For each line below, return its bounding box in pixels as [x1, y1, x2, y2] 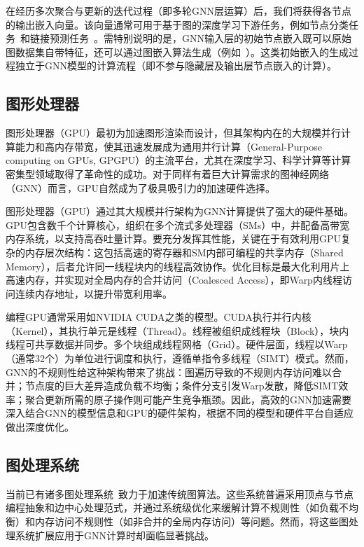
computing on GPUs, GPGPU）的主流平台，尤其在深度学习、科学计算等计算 [6, 153, 351, 167]
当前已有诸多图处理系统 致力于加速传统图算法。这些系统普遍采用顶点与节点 [6, 486, 353, 501]
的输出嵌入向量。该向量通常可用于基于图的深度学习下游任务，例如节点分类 [6, 17, 349, 32]
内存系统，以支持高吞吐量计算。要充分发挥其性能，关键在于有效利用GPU [6, 231, 342, 246]
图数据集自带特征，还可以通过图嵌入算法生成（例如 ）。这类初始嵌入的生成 [6, 44, 349, 59]
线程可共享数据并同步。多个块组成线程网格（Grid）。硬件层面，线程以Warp [6, 337, 348, 352]
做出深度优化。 [6, 420, 74, 434]
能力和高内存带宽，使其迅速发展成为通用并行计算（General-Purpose [15, 139, 322, 153]
